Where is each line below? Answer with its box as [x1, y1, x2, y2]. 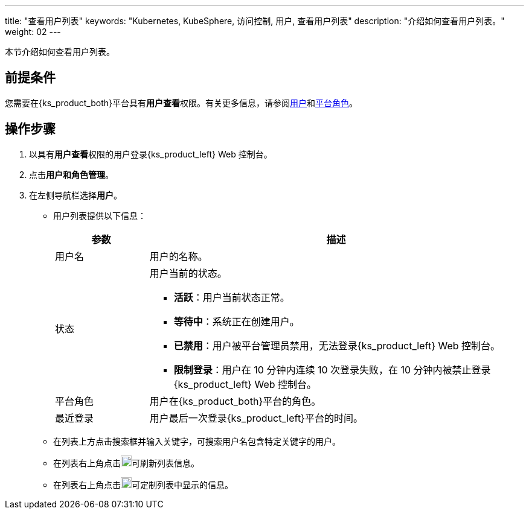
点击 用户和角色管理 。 [29, 169, 114, 180]
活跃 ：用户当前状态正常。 [173, 291, 290, 303]
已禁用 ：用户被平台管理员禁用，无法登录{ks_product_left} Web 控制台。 [173, 339, 501, 352]
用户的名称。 [149, 250, 208, 262]
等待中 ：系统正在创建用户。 [173, 315, 300, 328]
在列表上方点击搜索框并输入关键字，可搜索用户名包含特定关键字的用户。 [53, 436, 341, 446]
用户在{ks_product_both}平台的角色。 [149, 395, 321, 407]
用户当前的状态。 [149, 267, 227, 279]
